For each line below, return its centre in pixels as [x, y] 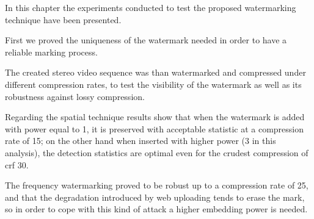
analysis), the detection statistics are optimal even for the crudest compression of [157, 152]
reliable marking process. [51, 52]
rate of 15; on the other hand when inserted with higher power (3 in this [141, 141]
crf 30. [17, 164]
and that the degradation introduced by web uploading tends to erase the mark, [155, 197]
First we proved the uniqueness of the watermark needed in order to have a [146, 40]
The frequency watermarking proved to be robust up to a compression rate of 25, [157, 185]
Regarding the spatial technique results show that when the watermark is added [155, 117]
